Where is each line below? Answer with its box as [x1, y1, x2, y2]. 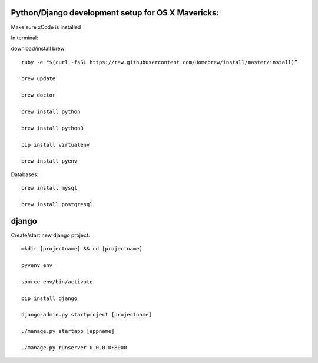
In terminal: [11, 34, 38, 41]
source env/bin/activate [21, 278, 93, 285]
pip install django [21, 295, 78, 302]
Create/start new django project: [11, 232, 90, 239]
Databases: [11, 171, 39, 178]
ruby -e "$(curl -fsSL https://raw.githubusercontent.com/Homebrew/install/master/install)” [21, 59, 298, 65]
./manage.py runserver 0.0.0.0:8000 [21, 344, 127, 351]
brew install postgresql [21, 201, 93, 207]
